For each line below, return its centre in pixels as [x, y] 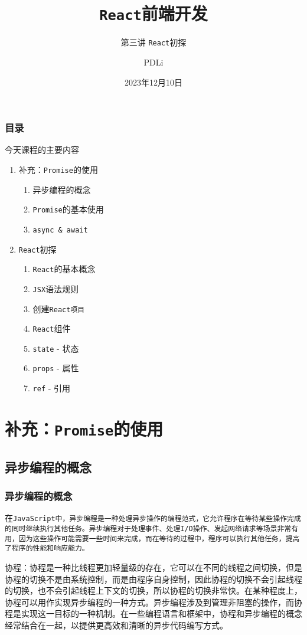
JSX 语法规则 [56, 288]
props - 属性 [56, 368]
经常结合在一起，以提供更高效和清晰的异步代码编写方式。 [116, 625]
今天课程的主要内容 [42, 150]
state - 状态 [56, 348]
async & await [60, 230]
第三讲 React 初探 [153, 42]
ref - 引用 [52, 388]
